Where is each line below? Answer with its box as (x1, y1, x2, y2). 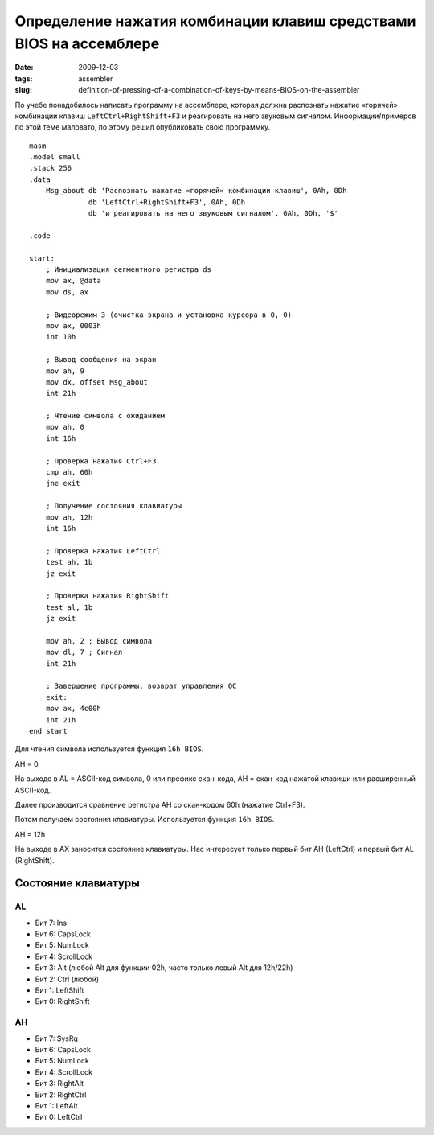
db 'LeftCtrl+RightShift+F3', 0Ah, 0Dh (88, 197, 245, 207)
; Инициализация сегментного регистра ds (45, 265, 212, 273)
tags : (14, 73, 33, 84)
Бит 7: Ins (35, 918, 68, 927)
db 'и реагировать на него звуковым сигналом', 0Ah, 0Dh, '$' (88, 209, 339, 218)
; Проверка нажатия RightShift (45, 591, 170, 601)
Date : (14, 63, 34, 72)
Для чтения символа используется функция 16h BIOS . (14, 744, 204, 754)
